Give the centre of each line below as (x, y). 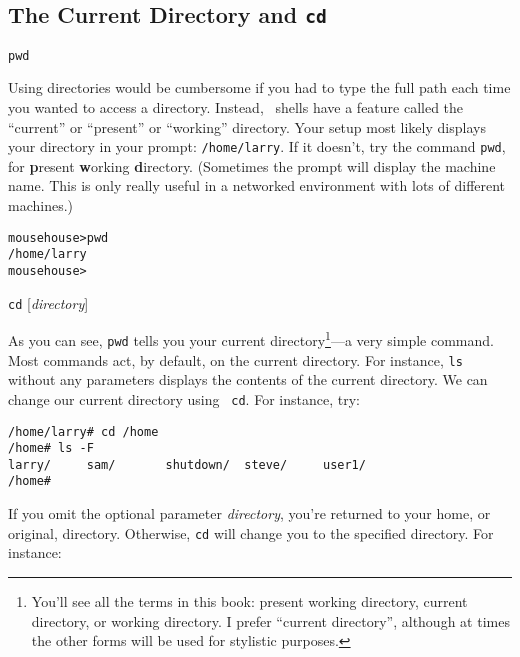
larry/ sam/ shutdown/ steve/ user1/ (187, 464)
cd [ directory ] (48, 302)
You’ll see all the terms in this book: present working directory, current (249, 600)
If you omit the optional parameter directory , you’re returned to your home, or (249, 513)
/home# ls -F (51, 448)
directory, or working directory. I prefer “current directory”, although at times (270, 620)
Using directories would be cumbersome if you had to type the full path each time (259, 87)
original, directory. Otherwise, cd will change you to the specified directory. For (251, 532)
